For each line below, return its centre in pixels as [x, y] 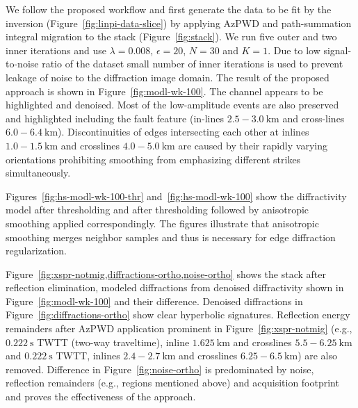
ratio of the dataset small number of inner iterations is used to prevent [193, 64]
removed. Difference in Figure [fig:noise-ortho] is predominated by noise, [160, 369]
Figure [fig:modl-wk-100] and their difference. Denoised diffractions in [154, 301]
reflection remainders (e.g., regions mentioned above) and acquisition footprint [172, 383]
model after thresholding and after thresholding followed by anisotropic [157, 210]
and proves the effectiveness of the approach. [101, 397]
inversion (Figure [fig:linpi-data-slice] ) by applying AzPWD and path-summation [179, 23]
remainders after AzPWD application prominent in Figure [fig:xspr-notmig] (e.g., [179, 328]
